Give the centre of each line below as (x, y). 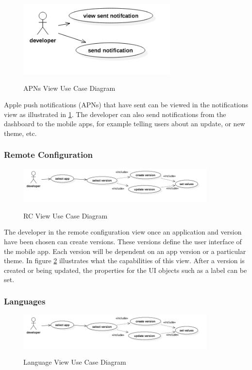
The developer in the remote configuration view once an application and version (123, 232)
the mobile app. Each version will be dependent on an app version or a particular (125, 251)
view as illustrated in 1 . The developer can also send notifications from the (115, 114)
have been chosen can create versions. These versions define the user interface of (123, 242)
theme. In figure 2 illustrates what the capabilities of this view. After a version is (124, 261)
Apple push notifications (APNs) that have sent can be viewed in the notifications (126, 105)
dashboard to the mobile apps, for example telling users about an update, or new (125, 124)
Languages (25, 301)
